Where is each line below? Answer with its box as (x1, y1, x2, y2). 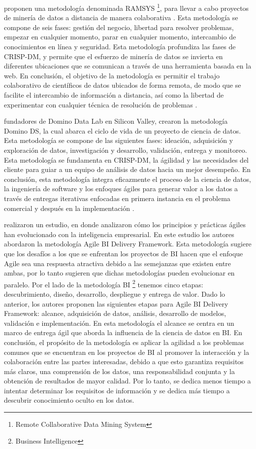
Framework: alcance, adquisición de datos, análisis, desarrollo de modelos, (4, 308, 226, 318)
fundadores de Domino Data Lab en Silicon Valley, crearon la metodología (4, 116, 228, 126)
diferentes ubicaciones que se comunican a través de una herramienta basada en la (4, 61, 252, 71)
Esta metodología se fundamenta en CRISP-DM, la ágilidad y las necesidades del (4, 154, 249, 165)
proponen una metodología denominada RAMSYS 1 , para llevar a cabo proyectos (4, 1, 249, 13)
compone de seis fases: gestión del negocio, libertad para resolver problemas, (4, 22, 234, 32)
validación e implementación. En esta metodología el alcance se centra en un (4, 317, 234, 328)
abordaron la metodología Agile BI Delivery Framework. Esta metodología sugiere (4, 239, 252, 249)
